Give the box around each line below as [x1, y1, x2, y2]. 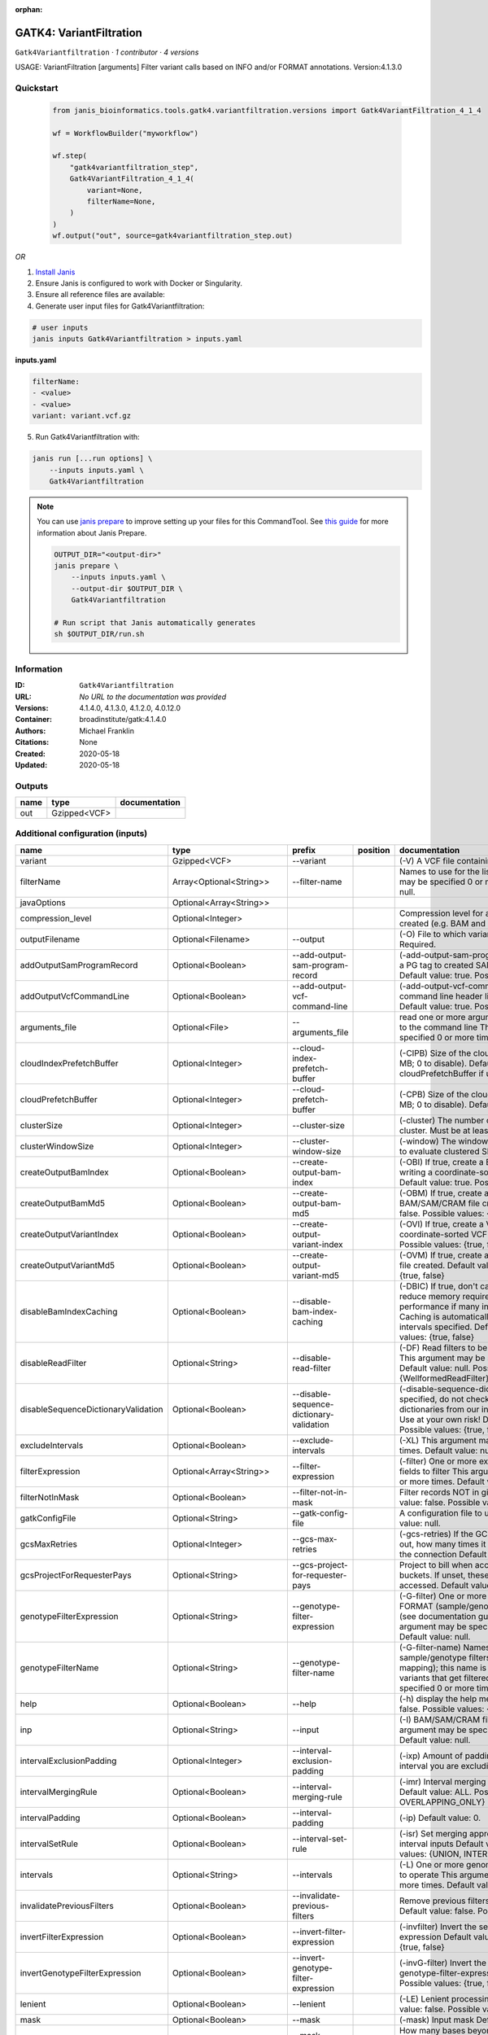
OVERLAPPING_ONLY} [399, 1796, 486, 1807]
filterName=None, [86, 196, 156, 206]
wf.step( [52, 151, 88, 160]
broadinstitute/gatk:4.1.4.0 [79, 715, 167, 724]
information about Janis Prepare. [37, 527, 147, 537]
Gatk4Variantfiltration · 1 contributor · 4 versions [15, 47, 199, 57]
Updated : [15, 759, 48, 769]
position [358, 844, 390, 856]
